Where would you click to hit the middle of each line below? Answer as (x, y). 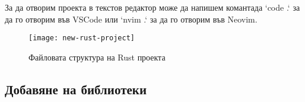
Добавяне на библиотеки (76, 89)
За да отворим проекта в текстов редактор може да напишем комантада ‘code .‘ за (152, 7)
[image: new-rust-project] (82, 38)
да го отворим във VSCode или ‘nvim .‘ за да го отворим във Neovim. (131, 19)
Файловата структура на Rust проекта (97, 57)
